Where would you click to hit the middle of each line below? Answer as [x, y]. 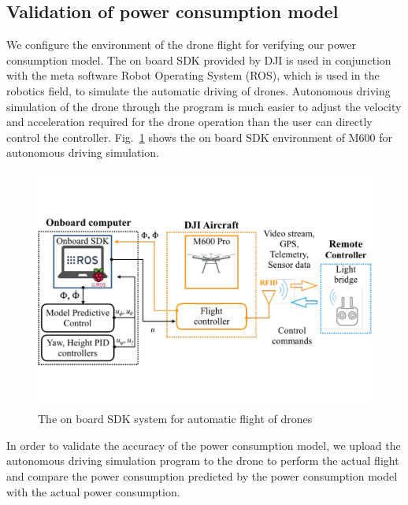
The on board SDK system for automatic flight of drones [175, 419]
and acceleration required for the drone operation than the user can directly [189, 122]
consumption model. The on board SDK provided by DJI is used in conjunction [199, 59]
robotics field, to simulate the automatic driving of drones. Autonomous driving [198, 90]
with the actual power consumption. [93, 491]
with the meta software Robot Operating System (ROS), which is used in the [193, 75]
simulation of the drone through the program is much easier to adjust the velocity [204, 106]
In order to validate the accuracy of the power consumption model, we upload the [204, 445]
